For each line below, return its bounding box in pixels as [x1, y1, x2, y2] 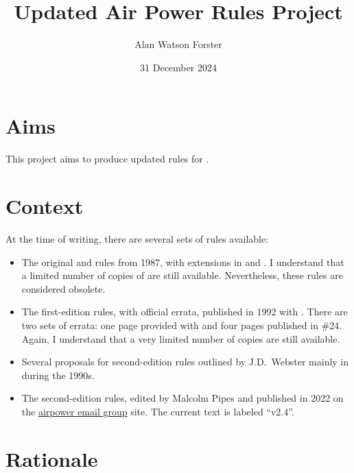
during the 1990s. [21, 367, 95, 382]
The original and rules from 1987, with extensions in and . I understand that [21, 254, 344, 269]
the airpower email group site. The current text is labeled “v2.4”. [21, 404, 294, 418]
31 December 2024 [140, 60, 217, 74]
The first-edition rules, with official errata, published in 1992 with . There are [21, 304, 348, 319]
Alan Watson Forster [134, 37, 222, 51]
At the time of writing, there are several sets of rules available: [5, 231, 269, 245]
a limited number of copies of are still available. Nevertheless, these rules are [21, 268, 343, 282]
